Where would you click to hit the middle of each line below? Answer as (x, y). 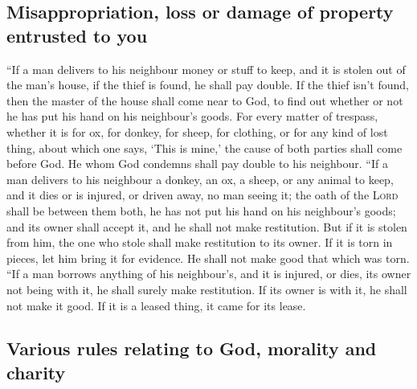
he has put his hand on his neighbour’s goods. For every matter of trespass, (192, 116)
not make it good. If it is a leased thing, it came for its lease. (156, 305)
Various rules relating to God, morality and (192, 348)
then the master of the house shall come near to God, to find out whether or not (205, 100)
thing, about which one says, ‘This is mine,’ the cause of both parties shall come (204, 147)
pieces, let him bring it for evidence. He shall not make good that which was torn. (208, 258)
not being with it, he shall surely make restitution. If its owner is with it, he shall (207, 289)
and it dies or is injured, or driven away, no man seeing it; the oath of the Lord (202, 195)
